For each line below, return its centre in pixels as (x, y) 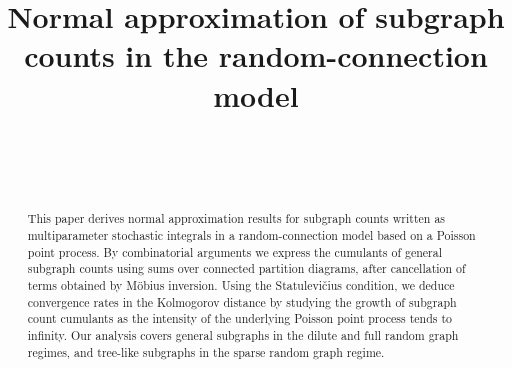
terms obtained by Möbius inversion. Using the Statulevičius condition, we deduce (241, 285)
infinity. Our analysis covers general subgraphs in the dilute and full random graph (243, 335)
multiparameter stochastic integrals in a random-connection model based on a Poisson (251, 235)
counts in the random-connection (256, 55)
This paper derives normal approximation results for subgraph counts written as (236, 218)
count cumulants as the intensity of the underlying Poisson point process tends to (239, 318)
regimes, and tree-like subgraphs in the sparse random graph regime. (206, 351)
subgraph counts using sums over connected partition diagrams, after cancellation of (246, 268)
